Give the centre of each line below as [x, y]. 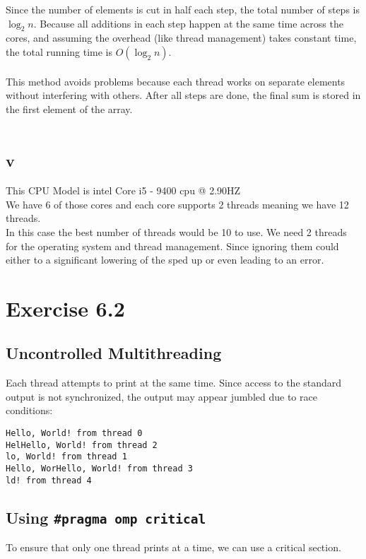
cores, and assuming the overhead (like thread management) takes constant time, [181, 38]
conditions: [29, 410]
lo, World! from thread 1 [66, 457]
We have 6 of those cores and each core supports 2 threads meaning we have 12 [177, 204]
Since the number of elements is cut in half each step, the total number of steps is [183, 9]
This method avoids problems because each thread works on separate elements [176, 81]
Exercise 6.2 [65, 308]
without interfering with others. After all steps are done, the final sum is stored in [183, 95]
